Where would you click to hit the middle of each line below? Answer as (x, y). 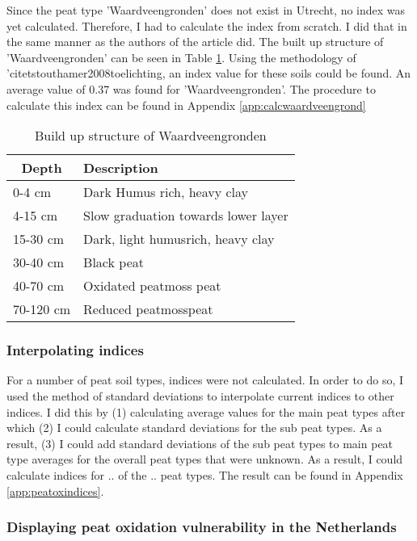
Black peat (114, 262)
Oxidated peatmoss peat (152, 286)
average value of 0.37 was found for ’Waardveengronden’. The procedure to (191, 88)
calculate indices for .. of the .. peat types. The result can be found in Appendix (205, 474)
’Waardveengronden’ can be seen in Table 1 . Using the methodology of (181, 57)
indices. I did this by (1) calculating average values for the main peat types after (206, 411)
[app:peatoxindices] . (55, 491)
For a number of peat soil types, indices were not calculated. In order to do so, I (205, 380)
